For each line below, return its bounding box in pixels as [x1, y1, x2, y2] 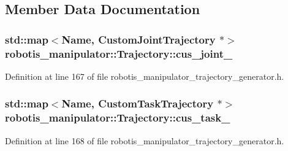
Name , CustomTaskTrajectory [61, 96, 214, 111]
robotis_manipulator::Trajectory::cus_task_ [5, 110, 230, 125]
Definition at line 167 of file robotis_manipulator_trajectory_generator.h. [5, 69, 284, 82]
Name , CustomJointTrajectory [61, 31, 216, 47]
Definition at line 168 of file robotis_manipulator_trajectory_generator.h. [5, 134, 284, 147]
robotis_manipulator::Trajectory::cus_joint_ [5, 45, 233, 61]
